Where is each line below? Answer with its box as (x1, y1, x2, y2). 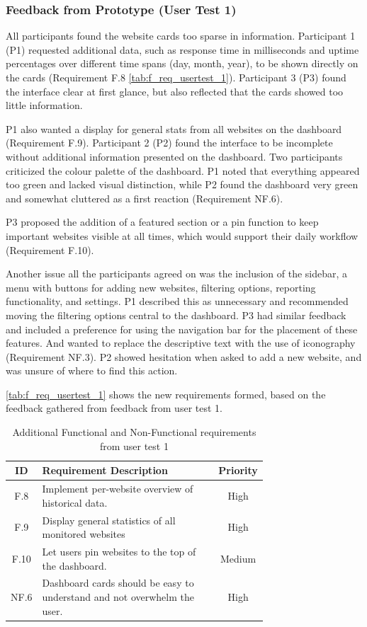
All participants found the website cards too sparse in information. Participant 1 (6, 28, 356, 43)
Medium (220, 551, 256, 565)
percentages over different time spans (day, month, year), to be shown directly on (6, 56, 358, 71)
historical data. (42, 495, 108, 510)
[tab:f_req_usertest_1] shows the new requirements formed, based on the (6, 386, 326, 401)
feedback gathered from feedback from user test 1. (6, 401, 222, 415)
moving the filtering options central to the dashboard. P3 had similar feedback (6, 307, 346, 322)
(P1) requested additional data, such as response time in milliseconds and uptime (6, 42, 359, 57)
